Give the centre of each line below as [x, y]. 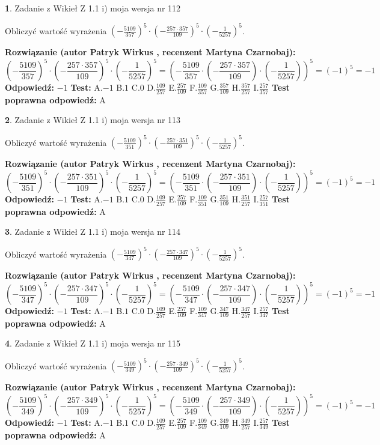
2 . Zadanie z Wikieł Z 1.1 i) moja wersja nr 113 [93, 120]
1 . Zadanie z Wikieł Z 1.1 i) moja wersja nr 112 [93, 8]
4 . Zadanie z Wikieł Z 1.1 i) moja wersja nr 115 [93, 343]
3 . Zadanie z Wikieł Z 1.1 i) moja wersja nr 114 [93, 232]
